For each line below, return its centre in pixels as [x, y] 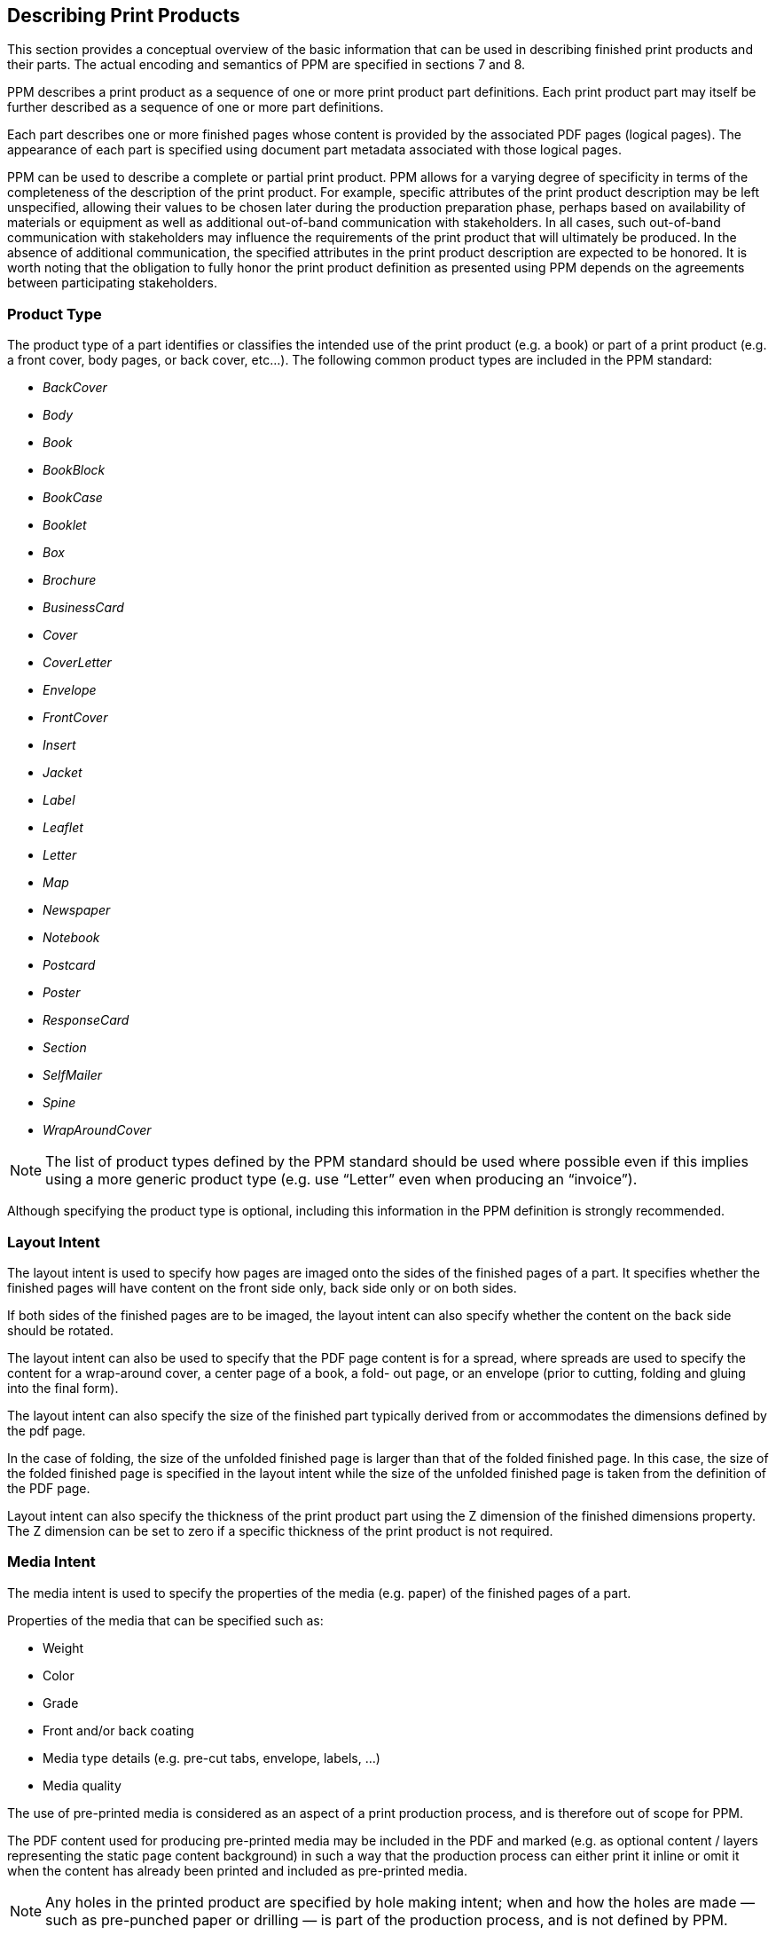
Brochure [70, 580]
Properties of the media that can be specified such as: [165, 1620]
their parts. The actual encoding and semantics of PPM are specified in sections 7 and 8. [267, 65]
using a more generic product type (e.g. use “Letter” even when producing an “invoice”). [341, 1180]
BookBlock [74, 470]
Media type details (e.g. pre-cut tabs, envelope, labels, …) [212, 1758]
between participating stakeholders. [112, 283]
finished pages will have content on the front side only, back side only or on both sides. [262, 1287]
